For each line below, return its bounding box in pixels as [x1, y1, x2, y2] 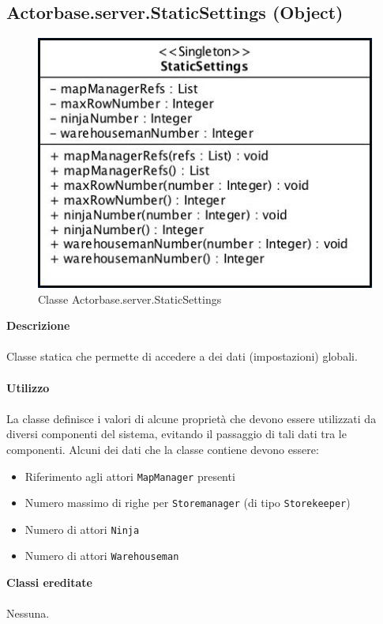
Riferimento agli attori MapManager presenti [24, 467, 235, 484]
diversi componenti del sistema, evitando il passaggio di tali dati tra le [6, 425, 347, 442]
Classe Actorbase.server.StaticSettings [38, 290, 222, 307]
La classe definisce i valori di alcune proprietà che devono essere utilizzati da [6, 410, 377, 426]
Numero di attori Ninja [24, 520, 140, 537]
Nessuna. [6, 605, 50, 622]
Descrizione [6, 317, 70, 334]
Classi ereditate [6, 574, 92, 591]
